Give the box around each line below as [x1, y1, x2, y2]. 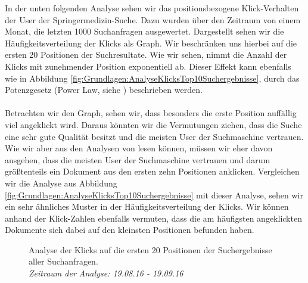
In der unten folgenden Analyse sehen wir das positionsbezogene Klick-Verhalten [5, 2, 299, 14]
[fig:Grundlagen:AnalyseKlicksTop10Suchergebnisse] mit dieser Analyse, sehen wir [5, 188, 303, 201]
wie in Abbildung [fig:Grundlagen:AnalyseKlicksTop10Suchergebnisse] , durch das [5, 71, 300, 84]
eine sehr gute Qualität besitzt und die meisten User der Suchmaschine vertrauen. [5, 130, 304, 142]
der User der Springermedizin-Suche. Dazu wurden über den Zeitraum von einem [5, 13, 301, 26]
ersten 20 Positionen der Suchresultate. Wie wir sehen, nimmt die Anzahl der [5, 48, 287, 61]
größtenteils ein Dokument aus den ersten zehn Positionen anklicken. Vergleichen [5, 165, 300, 178]
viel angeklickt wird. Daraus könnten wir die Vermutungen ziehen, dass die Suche [5, 118, 302, 130]
